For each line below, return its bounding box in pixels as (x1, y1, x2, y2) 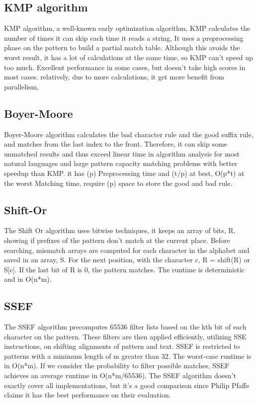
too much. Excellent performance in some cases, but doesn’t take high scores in (4, 62, 246, 72)
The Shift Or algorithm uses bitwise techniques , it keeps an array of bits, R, (4, 225, 236, 236)
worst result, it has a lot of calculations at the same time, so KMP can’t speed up (4, 52, 253, 62)
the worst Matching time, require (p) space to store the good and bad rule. (4, 177, 233, 188)
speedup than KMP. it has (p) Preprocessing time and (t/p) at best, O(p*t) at (4, 167, 245, 178)
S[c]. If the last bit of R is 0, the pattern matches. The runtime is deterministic (4, 264, 245, 274)
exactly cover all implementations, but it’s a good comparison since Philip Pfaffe (4, 380, 250, 390)
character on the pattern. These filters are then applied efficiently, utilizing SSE (4, 331, 247, 341)
